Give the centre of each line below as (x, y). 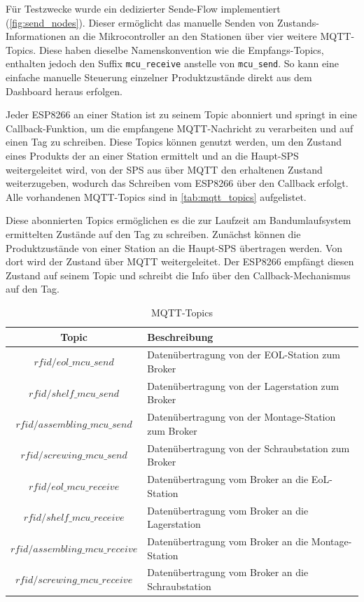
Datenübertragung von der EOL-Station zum (244, 355)
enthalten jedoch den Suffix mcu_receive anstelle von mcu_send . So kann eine (173, 63)
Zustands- (298, 22)
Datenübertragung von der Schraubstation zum (248, 448)
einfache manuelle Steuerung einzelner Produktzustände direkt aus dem (159, 77)
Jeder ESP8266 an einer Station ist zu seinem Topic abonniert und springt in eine (181, 114)
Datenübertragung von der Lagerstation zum (243, 385)
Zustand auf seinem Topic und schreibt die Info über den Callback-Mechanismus (178, 275)
